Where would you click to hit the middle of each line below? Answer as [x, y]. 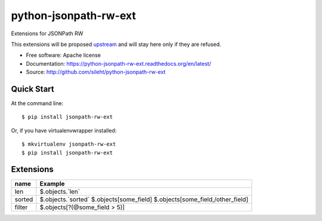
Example [52, 184]
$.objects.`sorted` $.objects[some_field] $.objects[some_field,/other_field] [144, 199]
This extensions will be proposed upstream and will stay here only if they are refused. [116, 44]
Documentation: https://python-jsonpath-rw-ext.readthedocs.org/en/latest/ [119, 63]
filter [21, 207]
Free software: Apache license [64, 55]
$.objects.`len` [60, 192]
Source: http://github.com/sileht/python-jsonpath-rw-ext [96, 72]
